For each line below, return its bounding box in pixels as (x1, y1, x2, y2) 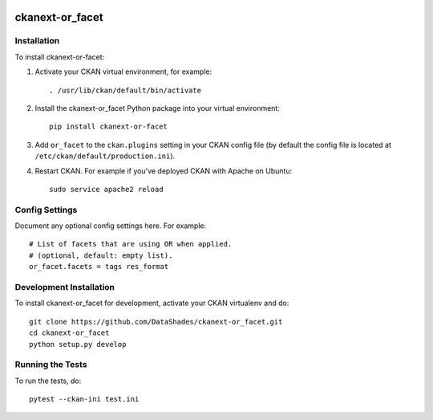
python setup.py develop (29, 340, 127, 349)
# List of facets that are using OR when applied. (29, 239, 233, 249)
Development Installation (14, 281, 115, 292)
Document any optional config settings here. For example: (14, 221, 207, 230)
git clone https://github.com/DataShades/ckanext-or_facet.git (29, 317, 283, 326)
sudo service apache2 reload (49, 185, 164, 194)
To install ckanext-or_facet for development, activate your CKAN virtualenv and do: (14, 298, 289, 308)
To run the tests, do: (14, 376, 82, 385)
